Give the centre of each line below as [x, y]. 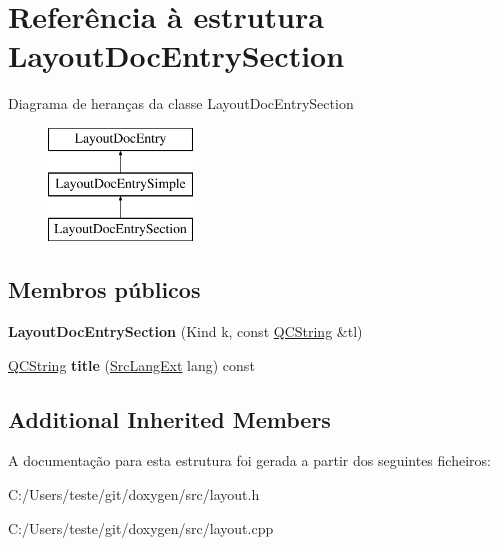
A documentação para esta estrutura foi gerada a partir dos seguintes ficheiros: [249, 460]
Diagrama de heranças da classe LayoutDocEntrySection [181, 103]
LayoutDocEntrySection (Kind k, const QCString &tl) [185, 331]
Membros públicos [104, 289]
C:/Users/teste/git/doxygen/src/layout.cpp [141, 527]
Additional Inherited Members [169, 418]
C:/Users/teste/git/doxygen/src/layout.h [134, 494]
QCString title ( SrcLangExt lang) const [131, 364]
